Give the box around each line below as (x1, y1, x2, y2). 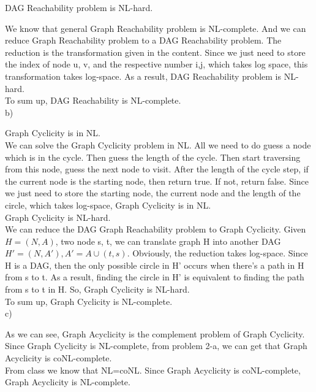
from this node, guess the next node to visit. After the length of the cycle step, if (5, 163, 309, 175)
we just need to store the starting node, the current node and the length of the (5, 186, 301, 199)
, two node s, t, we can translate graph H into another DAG (55, 234, 281, 247)
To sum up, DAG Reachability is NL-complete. (5, 94, 181, 107)
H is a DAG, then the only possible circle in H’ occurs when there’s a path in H (5, 258, 304, 271)
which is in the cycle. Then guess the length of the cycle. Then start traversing (5, 150, 301, 163)
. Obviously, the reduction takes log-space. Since (127, 247, 308, 259)
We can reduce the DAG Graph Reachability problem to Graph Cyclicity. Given (5, 223, 306, 236)
